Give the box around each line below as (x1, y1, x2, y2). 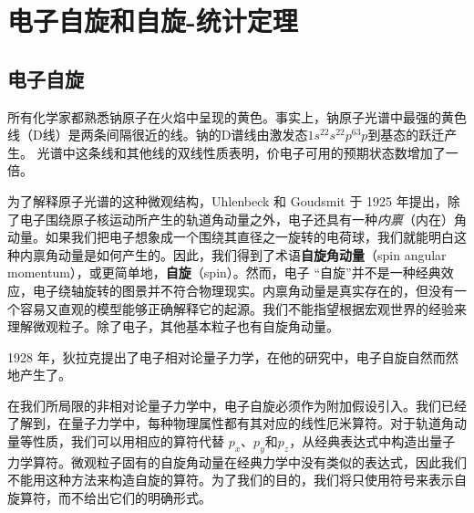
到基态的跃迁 (367, 125, 445, 144)
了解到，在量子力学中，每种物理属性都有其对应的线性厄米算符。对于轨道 (7, 414, 441, 433)
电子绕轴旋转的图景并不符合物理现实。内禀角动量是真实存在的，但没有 (32, 280, 454, 299)
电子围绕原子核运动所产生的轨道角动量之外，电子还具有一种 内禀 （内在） (19, 209, 454, 228)
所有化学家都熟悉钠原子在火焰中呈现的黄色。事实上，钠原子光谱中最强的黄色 (7, 107, 467, 126)
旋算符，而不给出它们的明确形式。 (7, 488, 211, 508)
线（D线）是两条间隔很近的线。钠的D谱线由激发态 (7, 125, 308, 144)
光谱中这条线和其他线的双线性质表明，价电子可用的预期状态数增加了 (36, 142, 446, 162)
